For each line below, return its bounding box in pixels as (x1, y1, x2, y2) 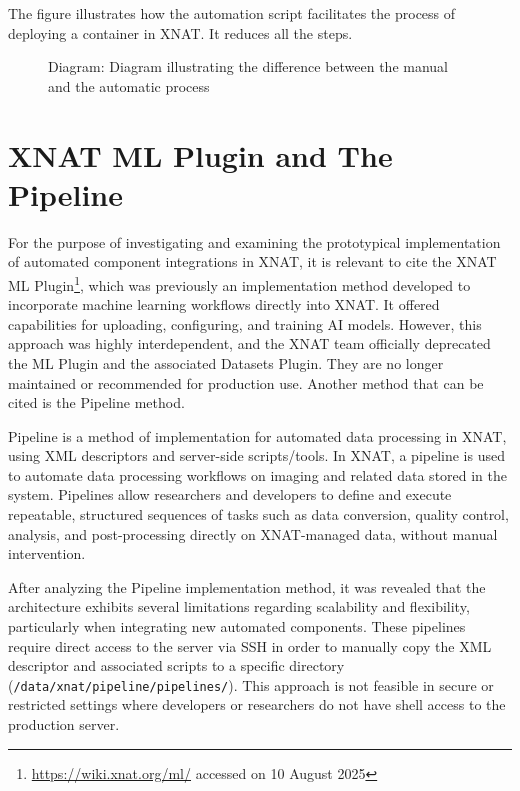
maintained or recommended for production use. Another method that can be (8, 372, 484, 393)
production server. (8, 714, 120, 735)
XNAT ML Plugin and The (8, 134, 393, 175)
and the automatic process (48, 75, 210, 96)
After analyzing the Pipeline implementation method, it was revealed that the (8, 576, 486, 597)
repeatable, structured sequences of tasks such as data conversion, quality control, (8, 504, 509, 525)
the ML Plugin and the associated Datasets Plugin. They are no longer (8, 352, 444, 373)
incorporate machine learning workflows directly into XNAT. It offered (8, 294, 440, 315)
